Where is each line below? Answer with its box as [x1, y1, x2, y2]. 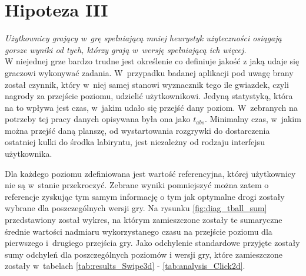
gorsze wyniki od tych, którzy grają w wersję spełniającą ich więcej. [5, 43, 247, 55]
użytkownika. [5, 147, 52, 160]
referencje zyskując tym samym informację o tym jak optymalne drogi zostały [5, 190, 285, 202]
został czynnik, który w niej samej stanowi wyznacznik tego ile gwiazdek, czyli [5, 78, 289, 90]
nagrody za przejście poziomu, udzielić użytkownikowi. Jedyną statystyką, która [5, 90, 293, 102]
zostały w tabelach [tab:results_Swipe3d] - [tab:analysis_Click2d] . [5, 259, 245, 272]
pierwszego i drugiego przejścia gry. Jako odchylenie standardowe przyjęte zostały [5, 236, 300, 249]
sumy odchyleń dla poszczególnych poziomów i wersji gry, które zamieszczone [5, 248, 283, 260]
